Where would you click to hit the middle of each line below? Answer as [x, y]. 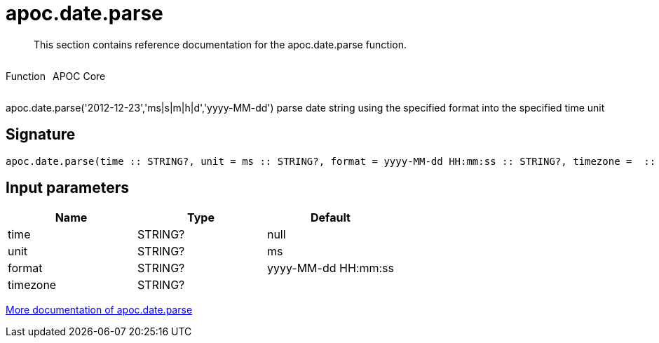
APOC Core [79, 76]
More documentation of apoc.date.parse [99, 310]
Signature [41, 135]
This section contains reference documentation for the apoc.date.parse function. [220, 44]
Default [331, 218]
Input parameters [68, 188]
